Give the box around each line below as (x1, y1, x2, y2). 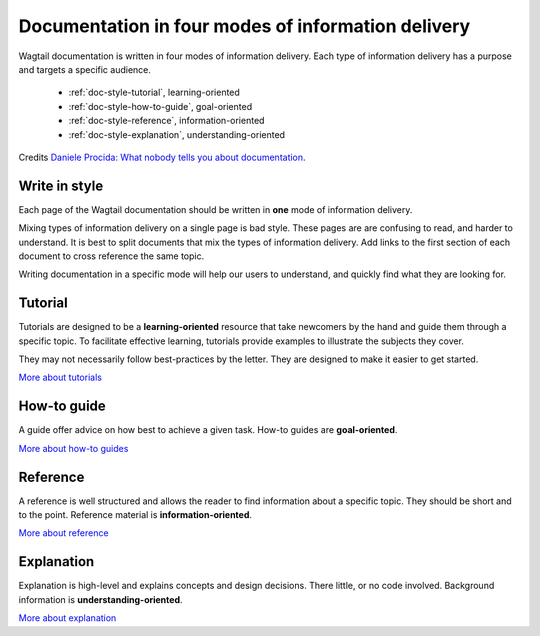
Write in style (18, 177, 104, 194)
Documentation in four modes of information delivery (18, 15, 471, 37)
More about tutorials (18, 371, 102, 384)
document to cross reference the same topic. (18, 250, 205, 262)
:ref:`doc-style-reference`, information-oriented (68, 115, 265, 127)
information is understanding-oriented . (18, 593, 184, 605)
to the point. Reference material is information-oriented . (18, 509, 253, 521)
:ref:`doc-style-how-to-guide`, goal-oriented (68, 100, 253, 112)
